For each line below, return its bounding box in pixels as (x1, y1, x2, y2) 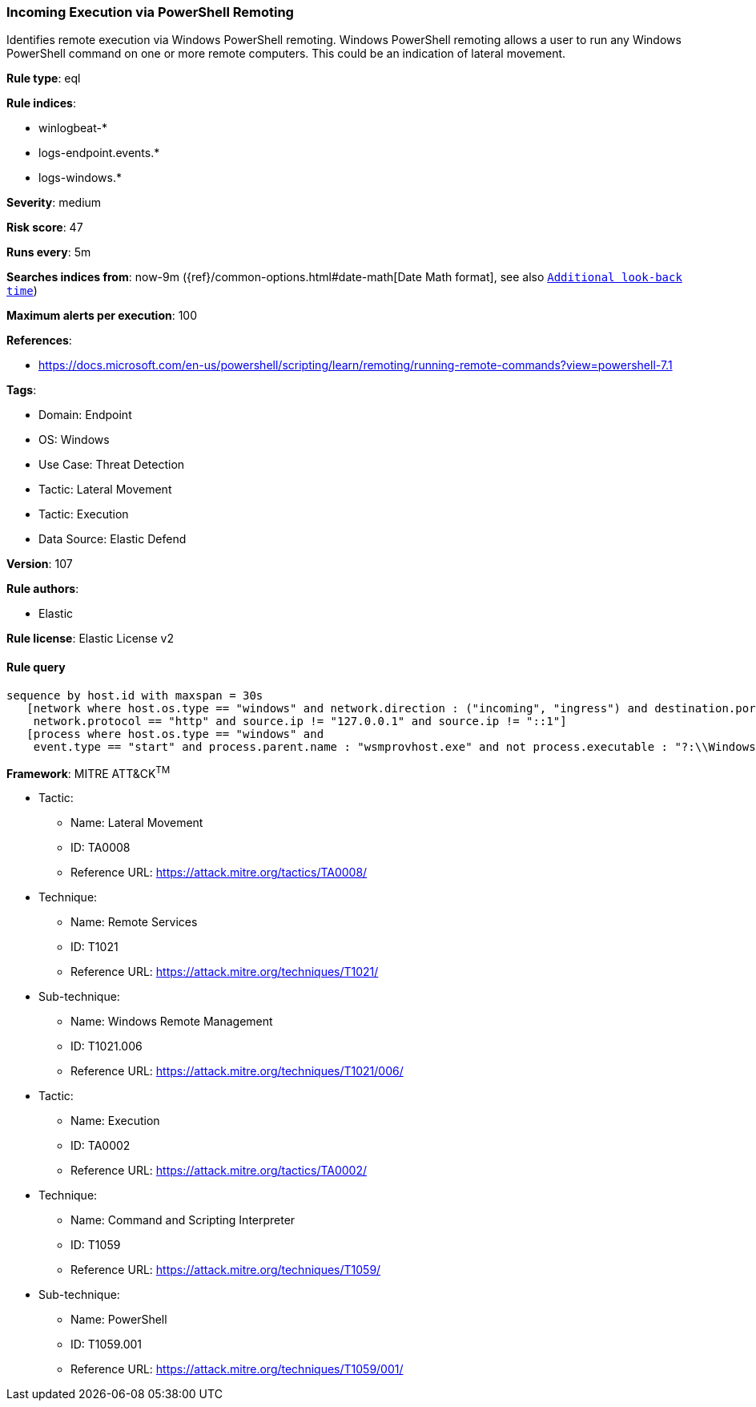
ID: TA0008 (70, 841, 131, 855)
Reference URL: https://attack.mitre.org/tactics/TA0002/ (70, 1163, 368, 1178)
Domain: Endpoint (38, 408, 132, 422)
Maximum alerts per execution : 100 (6, 308, 198, 323)
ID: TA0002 (70, 1139, 131, 1153)
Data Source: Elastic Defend (38, 532, 187, 546)
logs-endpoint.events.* (38, 146, 160, 160)
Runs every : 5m (6, 245, 91, 260)
